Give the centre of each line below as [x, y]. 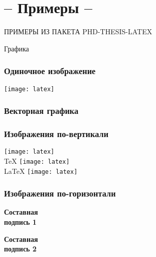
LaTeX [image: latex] [41, 171]
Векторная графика [41, 111]
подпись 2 [20, 249]
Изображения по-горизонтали [60, 193]
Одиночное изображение [50, 71]
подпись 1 [20, 222]
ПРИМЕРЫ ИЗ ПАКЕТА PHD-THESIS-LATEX [78, 31]
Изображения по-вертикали [56, 133]
